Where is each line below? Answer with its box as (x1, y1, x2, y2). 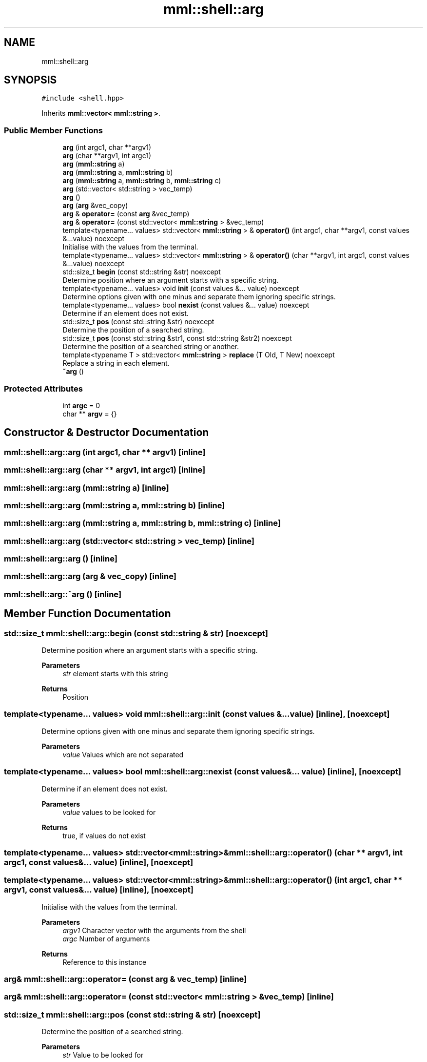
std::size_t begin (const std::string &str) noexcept (62, 268, 221, 276)
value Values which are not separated (62, 750, 184, 759)
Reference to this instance (62, 958, 147, 966)
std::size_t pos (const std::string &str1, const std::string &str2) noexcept (62, 334, 292, 343)
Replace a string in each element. (62, 359, 170, 368)
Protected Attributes (4, 383, 83, 394)
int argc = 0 (62, 401, 100, 410)
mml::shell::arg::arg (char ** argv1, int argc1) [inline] (4, 465, 206, 475)
